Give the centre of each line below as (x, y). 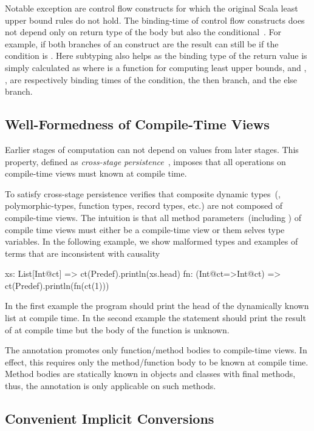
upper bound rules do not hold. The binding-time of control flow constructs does (155, 20)
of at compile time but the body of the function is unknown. (117, 329)
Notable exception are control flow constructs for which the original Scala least (152, 8)
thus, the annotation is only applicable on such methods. (111, 386)
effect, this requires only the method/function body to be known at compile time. (157, 361)
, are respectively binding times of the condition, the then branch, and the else (151, 79)
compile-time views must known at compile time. (96, 173)
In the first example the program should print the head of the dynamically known (157, 306)
